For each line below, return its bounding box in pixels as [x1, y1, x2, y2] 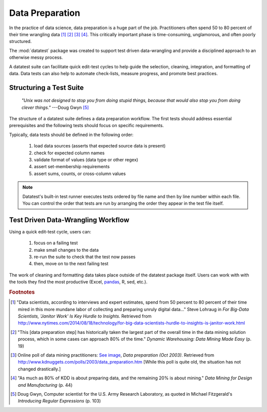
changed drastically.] [18, 366, 61, 372]
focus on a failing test [34, 240, 78, 246]
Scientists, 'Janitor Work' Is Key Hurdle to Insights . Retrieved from [18, 313, 152, 319]
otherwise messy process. [9, 54, 63, 60]
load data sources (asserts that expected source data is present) [34, 143, 166, 149]
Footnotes [9, 289, 35, 296]
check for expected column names [34, 150, 105, 156]
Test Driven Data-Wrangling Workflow [9, 216, 130, 224]
